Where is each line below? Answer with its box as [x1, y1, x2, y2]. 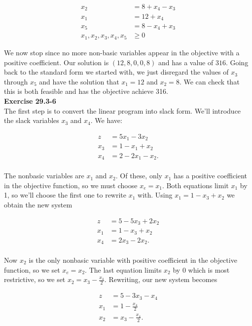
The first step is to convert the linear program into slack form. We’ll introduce [4, 105, 241, 116]
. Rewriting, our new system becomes [104, 274, 217, 285]
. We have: [90, 115, 122, 125]
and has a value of [158, 57, 214, 67]
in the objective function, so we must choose [4, 180, 138, 190]
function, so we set [4, 264, 60, 275]
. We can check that [179, 76, 240, 86]
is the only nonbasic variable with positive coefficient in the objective [29, 255, 237, 265]
